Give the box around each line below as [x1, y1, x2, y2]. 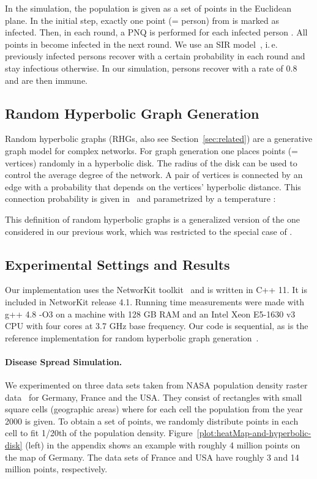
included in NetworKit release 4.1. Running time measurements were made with [5, 295, 304, 308]
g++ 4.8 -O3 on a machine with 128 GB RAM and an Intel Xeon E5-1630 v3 [5, 307, 296, 320]
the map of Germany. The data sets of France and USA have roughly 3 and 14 [5, 450, 299, 463]
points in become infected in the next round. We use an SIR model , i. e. [5, 37, 278, 50]
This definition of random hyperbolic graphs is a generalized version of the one [5, 212, 300, 225]
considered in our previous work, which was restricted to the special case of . [5, 225, 293, 237]
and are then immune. [5, 73, 88, 86]
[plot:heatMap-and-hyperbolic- [196, 426, 311, 439]
